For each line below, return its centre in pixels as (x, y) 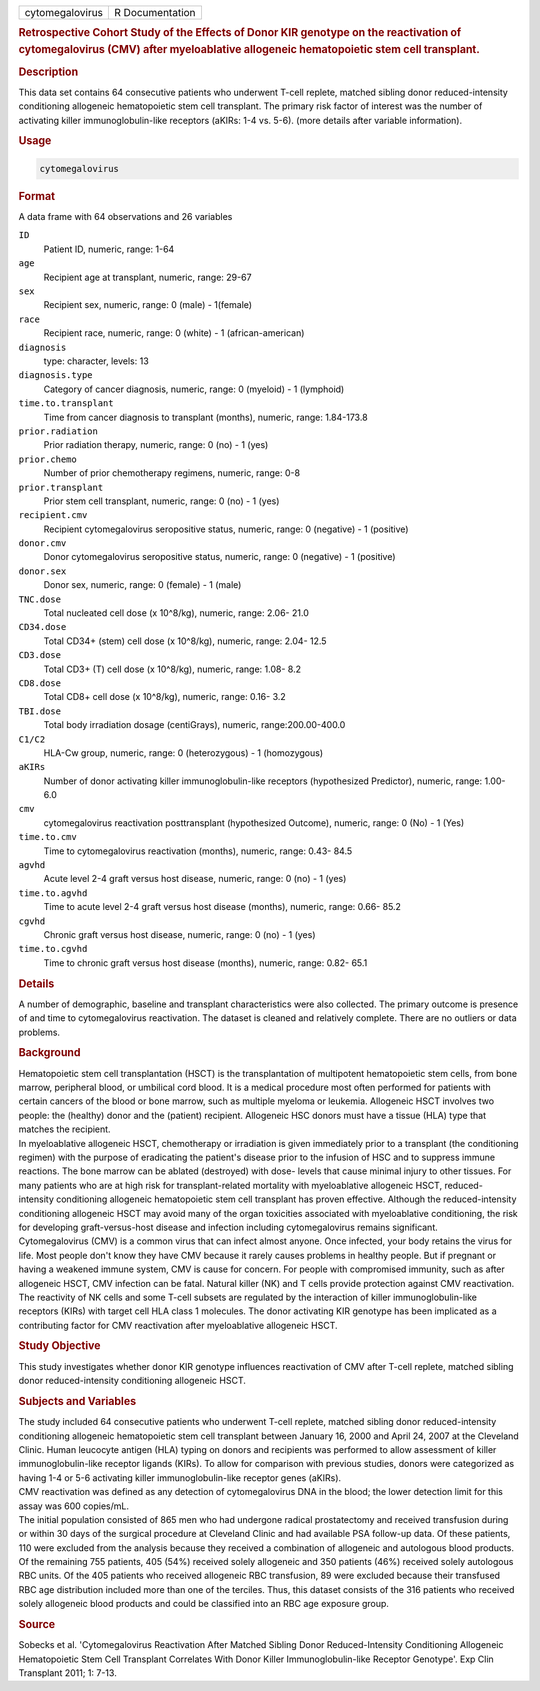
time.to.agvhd (53, 893)
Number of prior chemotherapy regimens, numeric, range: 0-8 (171, 473)
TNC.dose (40, 599)
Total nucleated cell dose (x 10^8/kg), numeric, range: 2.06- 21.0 (176, 613)
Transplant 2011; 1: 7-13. (67, 1673)
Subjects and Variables (77, 1401)
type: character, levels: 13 (96, 361)
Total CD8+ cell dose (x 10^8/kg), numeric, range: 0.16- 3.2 (165, 697)
